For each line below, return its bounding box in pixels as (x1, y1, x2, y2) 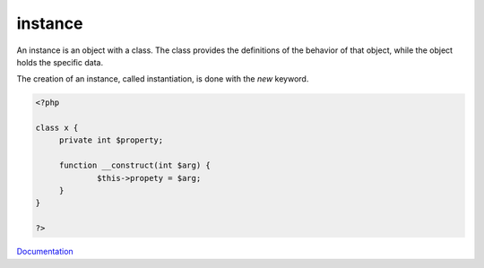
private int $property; (58, 135, 164, 145)
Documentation (16, 246, 73, 257)
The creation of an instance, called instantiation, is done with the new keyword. (16, 73, 309, 84)
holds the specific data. (16, 56, 103, 67)
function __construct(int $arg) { (58, 160, 211, 170)
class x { (35, 123, 79, 134)
